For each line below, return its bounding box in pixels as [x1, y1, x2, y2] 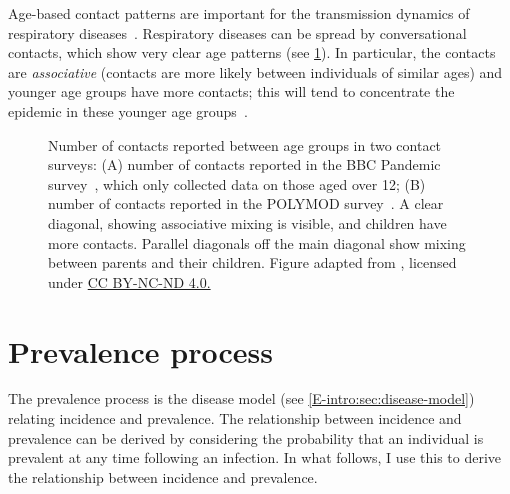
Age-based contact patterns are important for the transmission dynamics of [8, 3, 470, 23]
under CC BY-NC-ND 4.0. [48, 271, 211, 292]
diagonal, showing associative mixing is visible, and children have [48, 212, 447, 233]
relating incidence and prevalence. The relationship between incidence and [8, 408, 462, 429]
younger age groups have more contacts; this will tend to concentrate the [8, 81, 455, 102]
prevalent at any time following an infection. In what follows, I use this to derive [8, 447, 502, 468]
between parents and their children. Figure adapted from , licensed [48, 252, 457, 273]
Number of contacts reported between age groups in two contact [48, 134, 442, 155]
